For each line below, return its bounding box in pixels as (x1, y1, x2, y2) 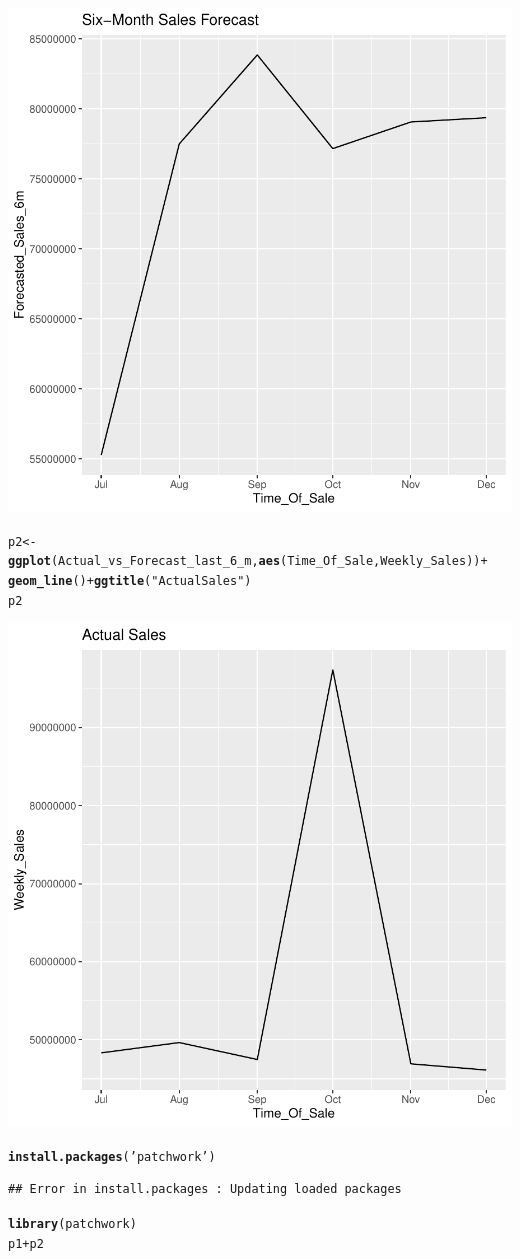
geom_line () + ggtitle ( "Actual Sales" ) (8, 573, 252, 588)
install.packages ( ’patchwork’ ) (8, 1149, 216, 1164)
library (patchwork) (8, 1217, 137, 1232)
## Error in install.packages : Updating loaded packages (8, 1182, 402, 1197)
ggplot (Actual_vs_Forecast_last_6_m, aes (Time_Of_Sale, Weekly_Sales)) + (8, 554, 488, 569)
